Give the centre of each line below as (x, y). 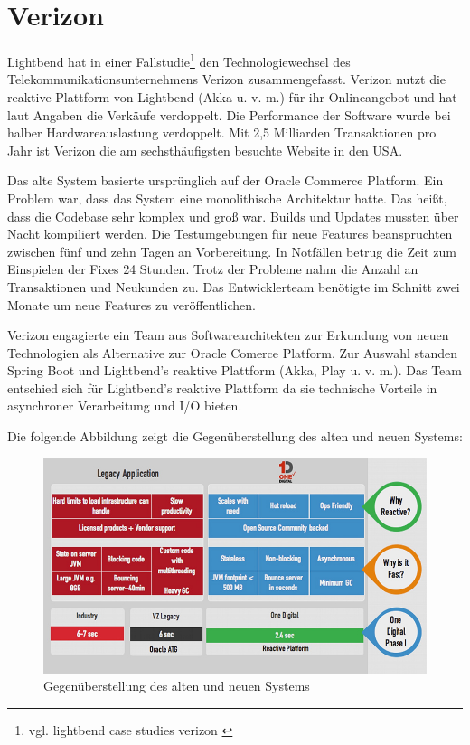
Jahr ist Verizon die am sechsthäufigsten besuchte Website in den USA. (205, 150)
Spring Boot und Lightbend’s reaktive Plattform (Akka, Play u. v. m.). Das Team (235, 370)
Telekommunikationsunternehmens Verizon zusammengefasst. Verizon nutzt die (227, 79)
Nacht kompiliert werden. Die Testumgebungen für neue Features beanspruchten (230, 234)
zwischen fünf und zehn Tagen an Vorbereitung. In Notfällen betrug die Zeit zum (232, 251)
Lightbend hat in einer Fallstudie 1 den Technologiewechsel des (179, 60)
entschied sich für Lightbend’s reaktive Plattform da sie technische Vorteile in (222, 387)
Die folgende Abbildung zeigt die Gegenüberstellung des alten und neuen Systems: (235, 436)
